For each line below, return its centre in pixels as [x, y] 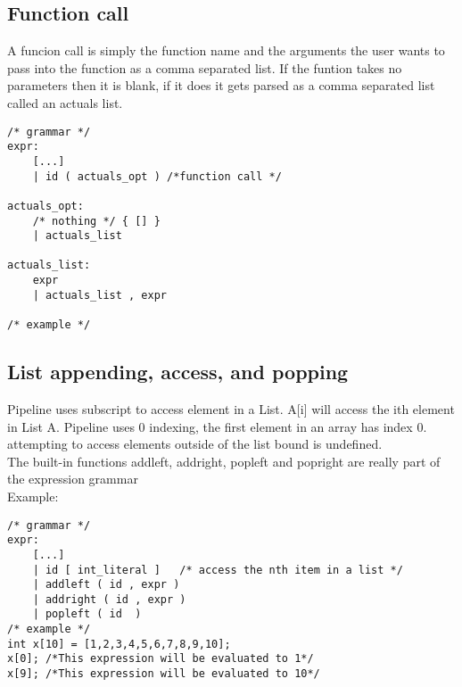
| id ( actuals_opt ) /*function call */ [157, 176]
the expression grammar [73, 479]
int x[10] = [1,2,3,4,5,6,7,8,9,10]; [119, 644]
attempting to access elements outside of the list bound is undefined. [195, 444]
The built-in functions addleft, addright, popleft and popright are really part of [224, 461]
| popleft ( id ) [87, 614]
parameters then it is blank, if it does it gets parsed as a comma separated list [221, 85]
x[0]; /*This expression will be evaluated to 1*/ [161, 659]
